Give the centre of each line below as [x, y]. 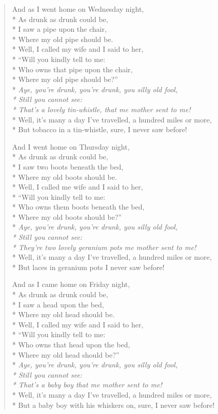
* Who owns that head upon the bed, [71, 344]
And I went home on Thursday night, [71, 146]
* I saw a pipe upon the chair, [59, 29]
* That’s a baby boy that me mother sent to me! [87, 385]
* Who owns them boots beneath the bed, [78, 207]
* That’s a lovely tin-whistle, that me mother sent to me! [101, 109]
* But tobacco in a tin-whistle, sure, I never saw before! [100, 129]
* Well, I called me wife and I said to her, [77, 187]
